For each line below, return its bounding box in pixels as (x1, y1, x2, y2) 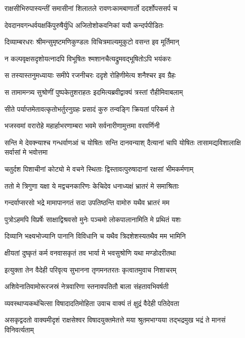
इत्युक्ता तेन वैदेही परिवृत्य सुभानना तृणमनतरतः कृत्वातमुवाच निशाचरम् (4, 264, 177, 275)
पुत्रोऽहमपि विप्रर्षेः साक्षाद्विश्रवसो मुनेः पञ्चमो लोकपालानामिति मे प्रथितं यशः (4, 214, 182, 224)
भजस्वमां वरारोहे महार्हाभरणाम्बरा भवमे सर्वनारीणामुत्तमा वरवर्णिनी (4, 120, 160, 131)
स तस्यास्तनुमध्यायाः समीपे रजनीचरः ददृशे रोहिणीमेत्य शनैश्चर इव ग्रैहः (4, 70, 176, 80)
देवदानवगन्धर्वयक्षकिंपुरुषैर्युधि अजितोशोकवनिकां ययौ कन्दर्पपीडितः (4, 19, 164, 30)
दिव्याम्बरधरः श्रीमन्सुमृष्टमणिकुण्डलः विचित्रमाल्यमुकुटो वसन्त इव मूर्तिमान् (4, 36, 179, 47)
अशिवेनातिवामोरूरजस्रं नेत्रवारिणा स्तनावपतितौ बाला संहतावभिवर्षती (4, 281, 169, 292)
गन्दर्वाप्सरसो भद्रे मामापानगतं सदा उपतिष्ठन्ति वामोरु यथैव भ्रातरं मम (4, 197, 170, 208)
